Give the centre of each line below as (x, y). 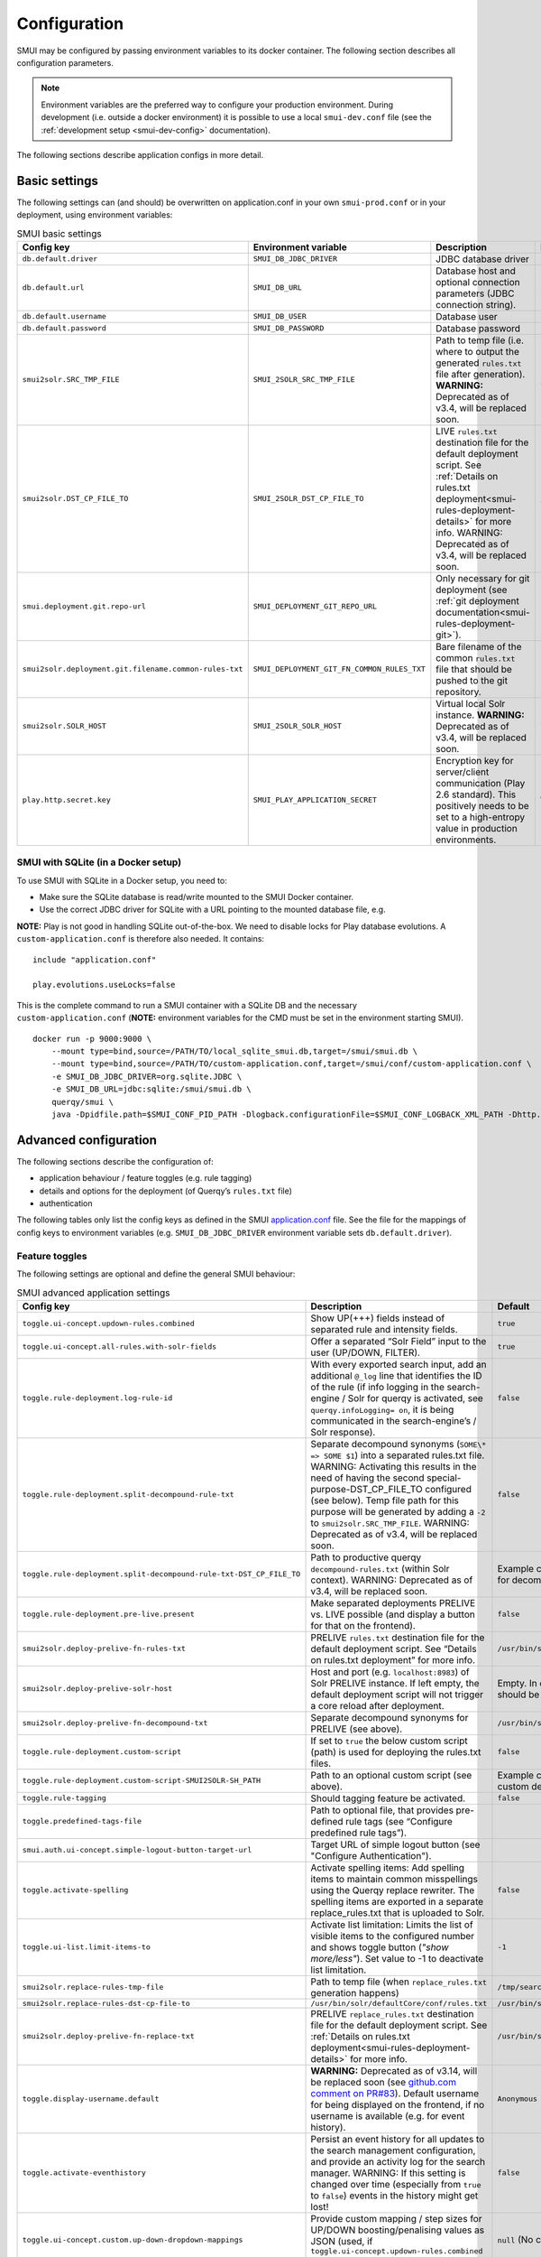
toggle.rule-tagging (64, 1798)
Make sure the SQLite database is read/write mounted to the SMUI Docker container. (197, 897)
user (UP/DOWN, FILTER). (366, 1352)
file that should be (474, 669)
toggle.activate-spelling (75, 1890)
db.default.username (64, 316)
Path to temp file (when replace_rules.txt (399, 1982)
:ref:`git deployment (478, 600)
